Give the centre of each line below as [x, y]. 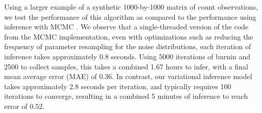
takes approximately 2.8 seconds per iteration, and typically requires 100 [118, 86]
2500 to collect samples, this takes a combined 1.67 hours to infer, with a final [126, 66]
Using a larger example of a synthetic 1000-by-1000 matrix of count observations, [131, 7]
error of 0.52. [25, 106]
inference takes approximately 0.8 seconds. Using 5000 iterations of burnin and [127, 56]
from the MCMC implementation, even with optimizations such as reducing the [129, 36]
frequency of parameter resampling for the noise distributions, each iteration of [128, 46]
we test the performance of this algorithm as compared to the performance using [130, 16]
